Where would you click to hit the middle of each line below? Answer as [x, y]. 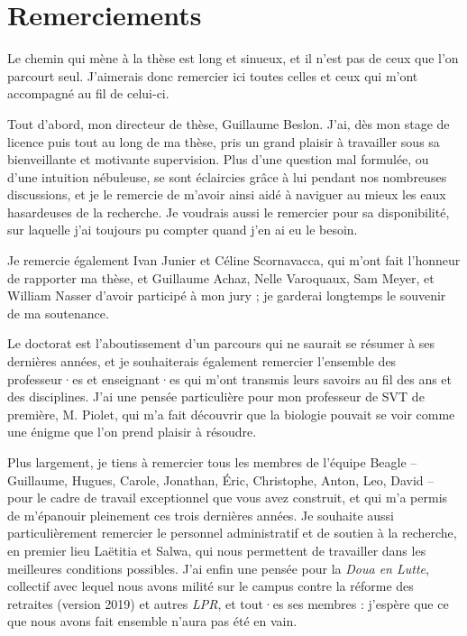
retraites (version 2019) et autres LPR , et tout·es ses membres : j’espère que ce [228, 603]
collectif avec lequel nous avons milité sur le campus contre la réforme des [211, 586]
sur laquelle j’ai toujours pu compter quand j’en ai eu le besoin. [183, 230]
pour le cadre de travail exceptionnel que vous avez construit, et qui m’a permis [228, 498]
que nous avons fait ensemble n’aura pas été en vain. [152, 621]
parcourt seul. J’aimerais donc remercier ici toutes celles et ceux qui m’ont [213, 75]
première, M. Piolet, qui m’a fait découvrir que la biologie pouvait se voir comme [231, 414]
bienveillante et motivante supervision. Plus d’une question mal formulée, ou [218, 159]
